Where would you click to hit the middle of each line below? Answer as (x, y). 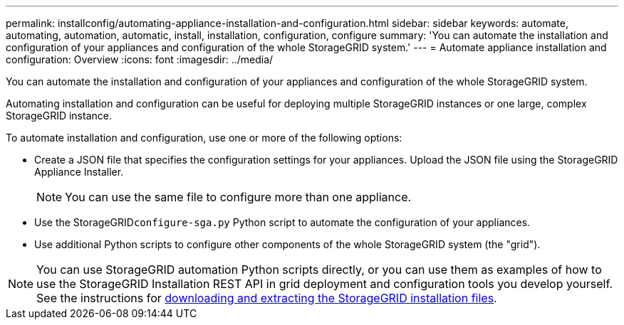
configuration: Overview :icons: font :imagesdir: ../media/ (140, 59)
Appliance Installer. (79, 172)
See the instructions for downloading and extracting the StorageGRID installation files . (267, 298)
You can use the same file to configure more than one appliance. (238, 197)
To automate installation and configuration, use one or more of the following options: (204, 138)
